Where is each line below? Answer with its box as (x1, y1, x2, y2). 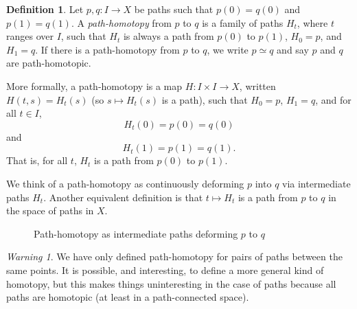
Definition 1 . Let (6, 2, 84, 16)
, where (297, 15, 328, 30)
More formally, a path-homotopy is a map (6, 78, 183, 93)
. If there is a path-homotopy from (35, 42, 180, 56)
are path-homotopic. (6, 56, 91, 70)
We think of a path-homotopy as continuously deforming (6, 176, 244, 190)
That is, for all (6, 153, 68, 168)
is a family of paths (202, 15, 284, 30)
